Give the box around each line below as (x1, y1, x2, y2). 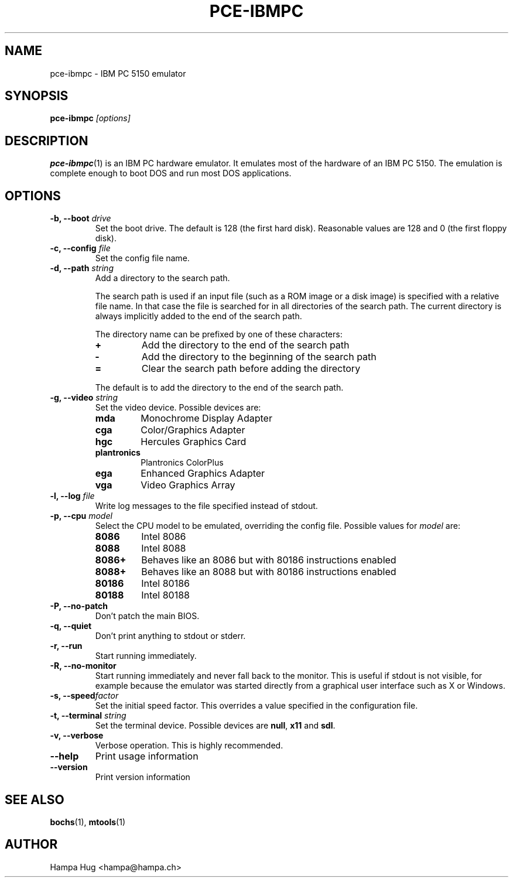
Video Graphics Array (141, 479, 235, 491)
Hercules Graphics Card (141, 436, 247, 448)
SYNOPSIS (5, 88, 69, 104)
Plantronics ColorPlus (141, 457, 224, 468)
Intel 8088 (141, 542, 186, 555)
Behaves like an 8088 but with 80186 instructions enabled (141, 566, 396, 578)
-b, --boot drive (50, 213, 111, 224)
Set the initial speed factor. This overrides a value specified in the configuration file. (95, 700, 418, 711)
